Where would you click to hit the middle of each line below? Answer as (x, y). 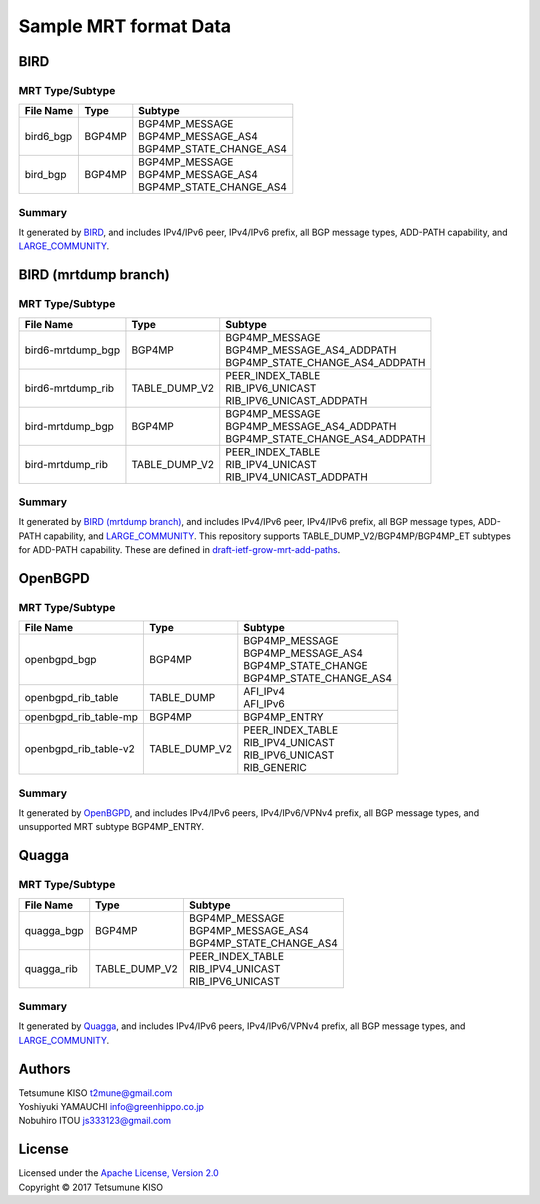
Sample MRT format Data (125, 26)
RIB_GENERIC (275, 768)
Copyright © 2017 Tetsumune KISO (91, 1187)
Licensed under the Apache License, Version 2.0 (118, 1173)
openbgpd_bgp (60, 660)
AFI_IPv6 (264, 704)
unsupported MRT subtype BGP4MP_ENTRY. (111, 827)
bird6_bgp (48, 137)
